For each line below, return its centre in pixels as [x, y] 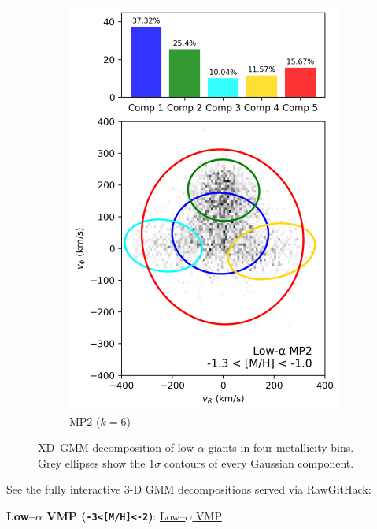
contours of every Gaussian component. [259, 462]
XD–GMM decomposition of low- [118, 447]
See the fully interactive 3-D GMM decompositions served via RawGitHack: [189, 489]
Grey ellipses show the [92, 462]
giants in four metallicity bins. [281, 447]
